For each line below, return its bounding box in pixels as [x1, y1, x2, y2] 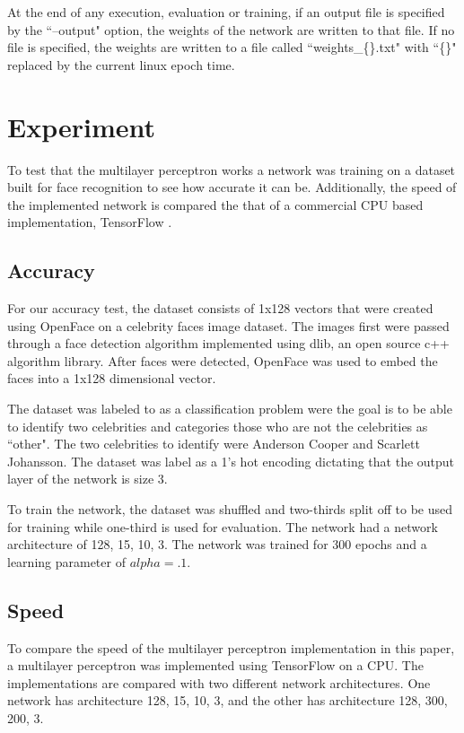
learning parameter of [7, 552, 126, 571]
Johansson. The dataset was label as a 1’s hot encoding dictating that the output [7, 451, 455, 470]
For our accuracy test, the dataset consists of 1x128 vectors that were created [7, 299, 433, 318]
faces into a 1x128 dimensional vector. [7, 369, 216, 388]
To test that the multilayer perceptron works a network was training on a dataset [7, 160, 456, 179]
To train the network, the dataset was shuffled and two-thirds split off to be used [7, 500, 452, 519]
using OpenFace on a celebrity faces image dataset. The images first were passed [7, 316, 450, 335]
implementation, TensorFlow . [7, 213, 172, 231]
